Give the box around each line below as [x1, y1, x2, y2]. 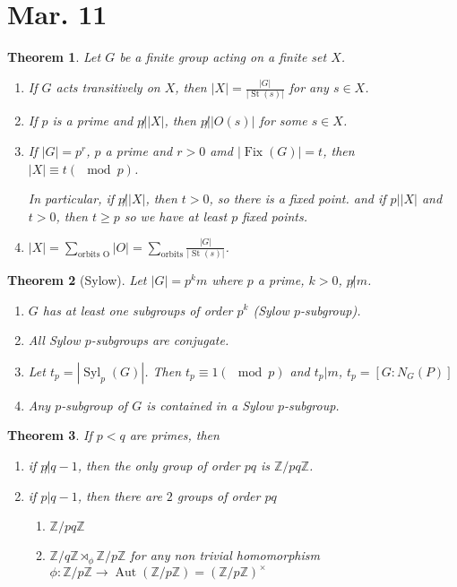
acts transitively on [56, 78, 160, 97]
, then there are [77, 486, 162, 505]
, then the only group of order [77, 455, 240, 474]
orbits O [77, 250, 110, 260]
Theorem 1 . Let [7, 47, 101, 66]
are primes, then [129, 426, 220, 445]
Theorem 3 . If [7, 426, 92, 445]
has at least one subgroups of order [42, 300, 233, 319]
